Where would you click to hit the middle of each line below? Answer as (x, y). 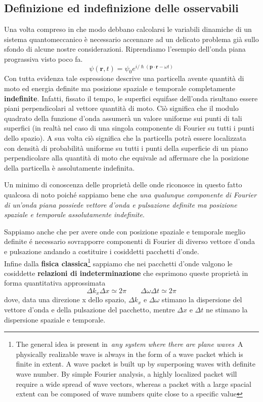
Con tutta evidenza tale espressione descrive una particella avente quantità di (124, 78)
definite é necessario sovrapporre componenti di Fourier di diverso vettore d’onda (129, 241)
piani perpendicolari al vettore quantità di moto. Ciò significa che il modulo (121, 108)
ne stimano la (227, 310)
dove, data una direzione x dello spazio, (65, 299)
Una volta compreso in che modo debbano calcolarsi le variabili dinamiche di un (128, 29)
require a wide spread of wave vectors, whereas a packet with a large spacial (134, 384)
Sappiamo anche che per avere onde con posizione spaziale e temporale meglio (125, 231)
